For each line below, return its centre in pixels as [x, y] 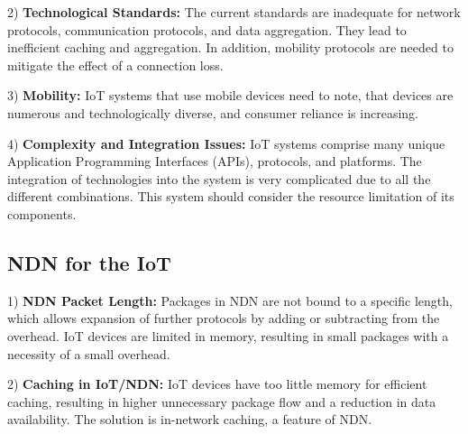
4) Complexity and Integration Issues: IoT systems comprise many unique [226, 143]
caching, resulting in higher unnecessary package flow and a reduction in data [222, 401]
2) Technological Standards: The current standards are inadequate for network [234, 12]
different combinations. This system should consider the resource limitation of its [231, 196]
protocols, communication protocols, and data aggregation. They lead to [207, 29]
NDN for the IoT [89, 262]
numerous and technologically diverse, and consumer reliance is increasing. [213, 112]
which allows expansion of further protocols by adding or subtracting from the [224, 318]
